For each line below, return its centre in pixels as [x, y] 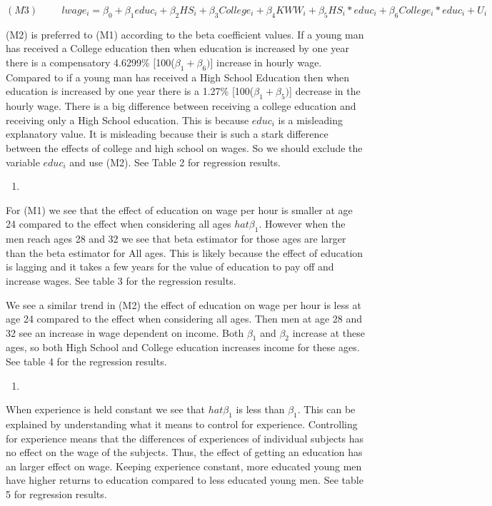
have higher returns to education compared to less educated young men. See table [185, 480]
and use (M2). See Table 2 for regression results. [175, 162]
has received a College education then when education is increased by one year [177, 48]
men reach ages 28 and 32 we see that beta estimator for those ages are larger [176, 239]
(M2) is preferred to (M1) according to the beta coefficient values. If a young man [185, 34]
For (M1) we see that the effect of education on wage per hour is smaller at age [179, 209]
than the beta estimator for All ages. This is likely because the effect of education [185, 252]
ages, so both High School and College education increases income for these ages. [183, 347]
